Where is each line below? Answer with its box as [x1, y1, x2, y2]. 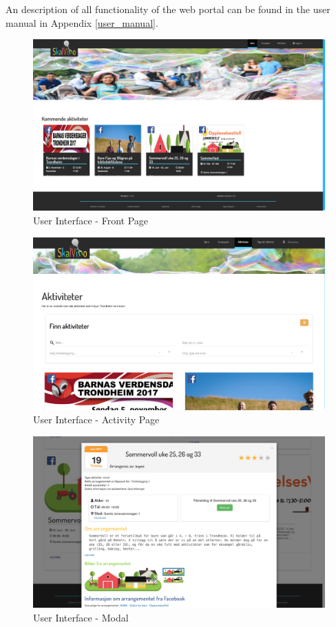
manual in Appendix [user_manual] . [6, 15, 158, 30]
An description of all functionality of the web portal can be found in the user [6, 2, 330, 16]
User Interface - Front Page [33, 213, 149, 228]
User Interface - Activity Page [33, 412, 160, 427]
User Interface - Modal [33, 610, 129, 624]
